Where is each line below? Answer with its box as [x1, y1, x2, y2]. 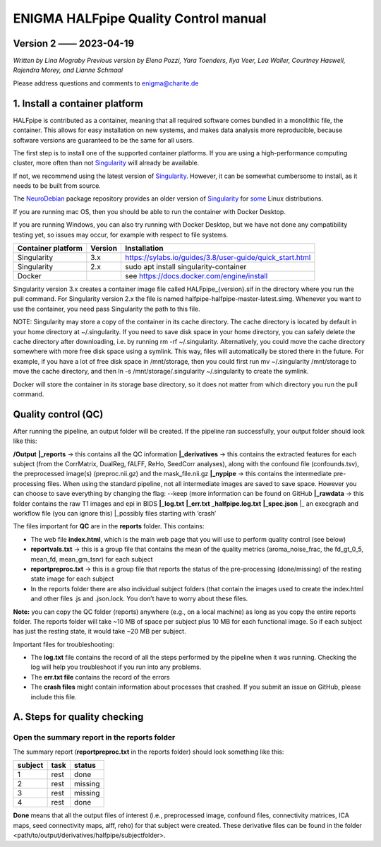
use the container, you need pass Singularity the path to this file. [13, 304, 200, 313]
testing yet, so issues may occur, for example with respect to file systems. [13, 230, 229, 239]
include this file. [30, 692, 77, 701]
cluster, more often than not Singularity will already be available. [13, 159, 200, 167]
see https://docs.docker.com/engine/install [124, 271, 268, 281]
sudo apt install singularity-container [124, 262, 247, 272]
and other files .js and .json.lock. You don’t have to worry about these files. [30, 594, 248, 603]
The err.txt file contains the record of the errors [30, 673, 170, 681]
